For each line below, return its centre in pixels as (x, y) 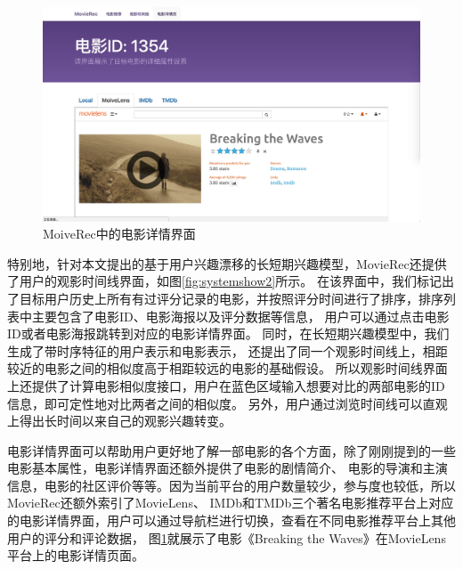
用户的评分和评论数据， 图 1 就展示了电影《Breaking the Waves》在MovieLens (227, 537)
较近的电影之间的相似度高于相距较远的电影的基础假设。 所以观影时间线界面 (227, 368)
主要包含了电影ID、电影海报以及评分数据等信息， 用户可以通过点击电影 (240, 316)
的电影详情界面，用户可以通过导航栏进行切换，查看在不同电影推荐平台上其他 (231, 520)
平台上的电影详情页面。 (76, 555)
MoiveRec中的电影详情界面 (119, 234)
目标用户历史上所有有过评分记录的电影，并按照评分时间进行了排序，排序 (231, 298)
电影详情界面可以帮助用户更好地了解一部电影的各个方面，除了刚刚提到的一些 (231, 450)
